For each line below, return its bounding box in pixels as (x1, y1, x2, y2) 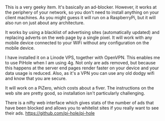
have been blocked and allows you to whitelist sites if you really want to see (5, 105, 159, 111)
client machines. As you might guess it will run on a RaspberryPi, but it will (5, 15, 156, 20)
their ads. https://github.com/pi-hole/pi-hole (5, 110, 95, 116)
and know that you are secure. (5, 76, 67, 81)
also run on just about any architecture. (5, 20, 85, 26)
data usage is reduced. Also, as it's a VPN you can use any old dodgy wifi (5, 70, 155, 76)
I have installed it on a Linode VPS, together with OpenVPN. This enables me (5, 55, 160, 60)
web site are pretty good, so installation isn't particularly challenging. (5, 91, 145, 96)
